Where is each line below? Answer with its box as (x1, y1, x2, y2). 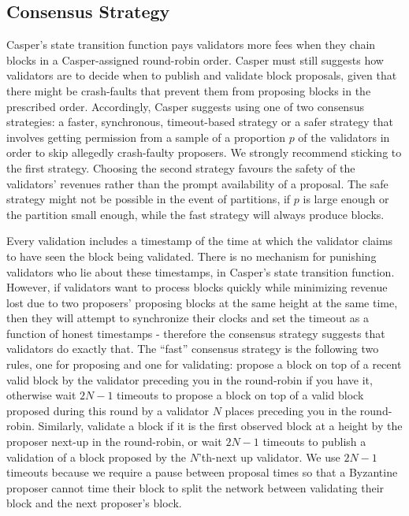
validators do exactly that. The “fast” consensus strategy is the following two (6, 340, 379, 357)
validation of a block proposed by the (6, 448, 187, 465)
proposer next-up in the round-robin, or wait (6, 433, 222, 450)
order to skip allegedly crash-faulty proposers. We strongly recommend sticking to (6, 144, 402, 161)
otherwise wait (6, 387, 76, 403)
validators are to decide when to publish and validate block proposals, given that (6, 67, 397, 84)
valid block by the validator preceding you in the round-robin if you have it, (6, 371, 373, 388)
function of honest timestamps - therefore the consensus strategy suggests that (6, 325, 385, 341)
